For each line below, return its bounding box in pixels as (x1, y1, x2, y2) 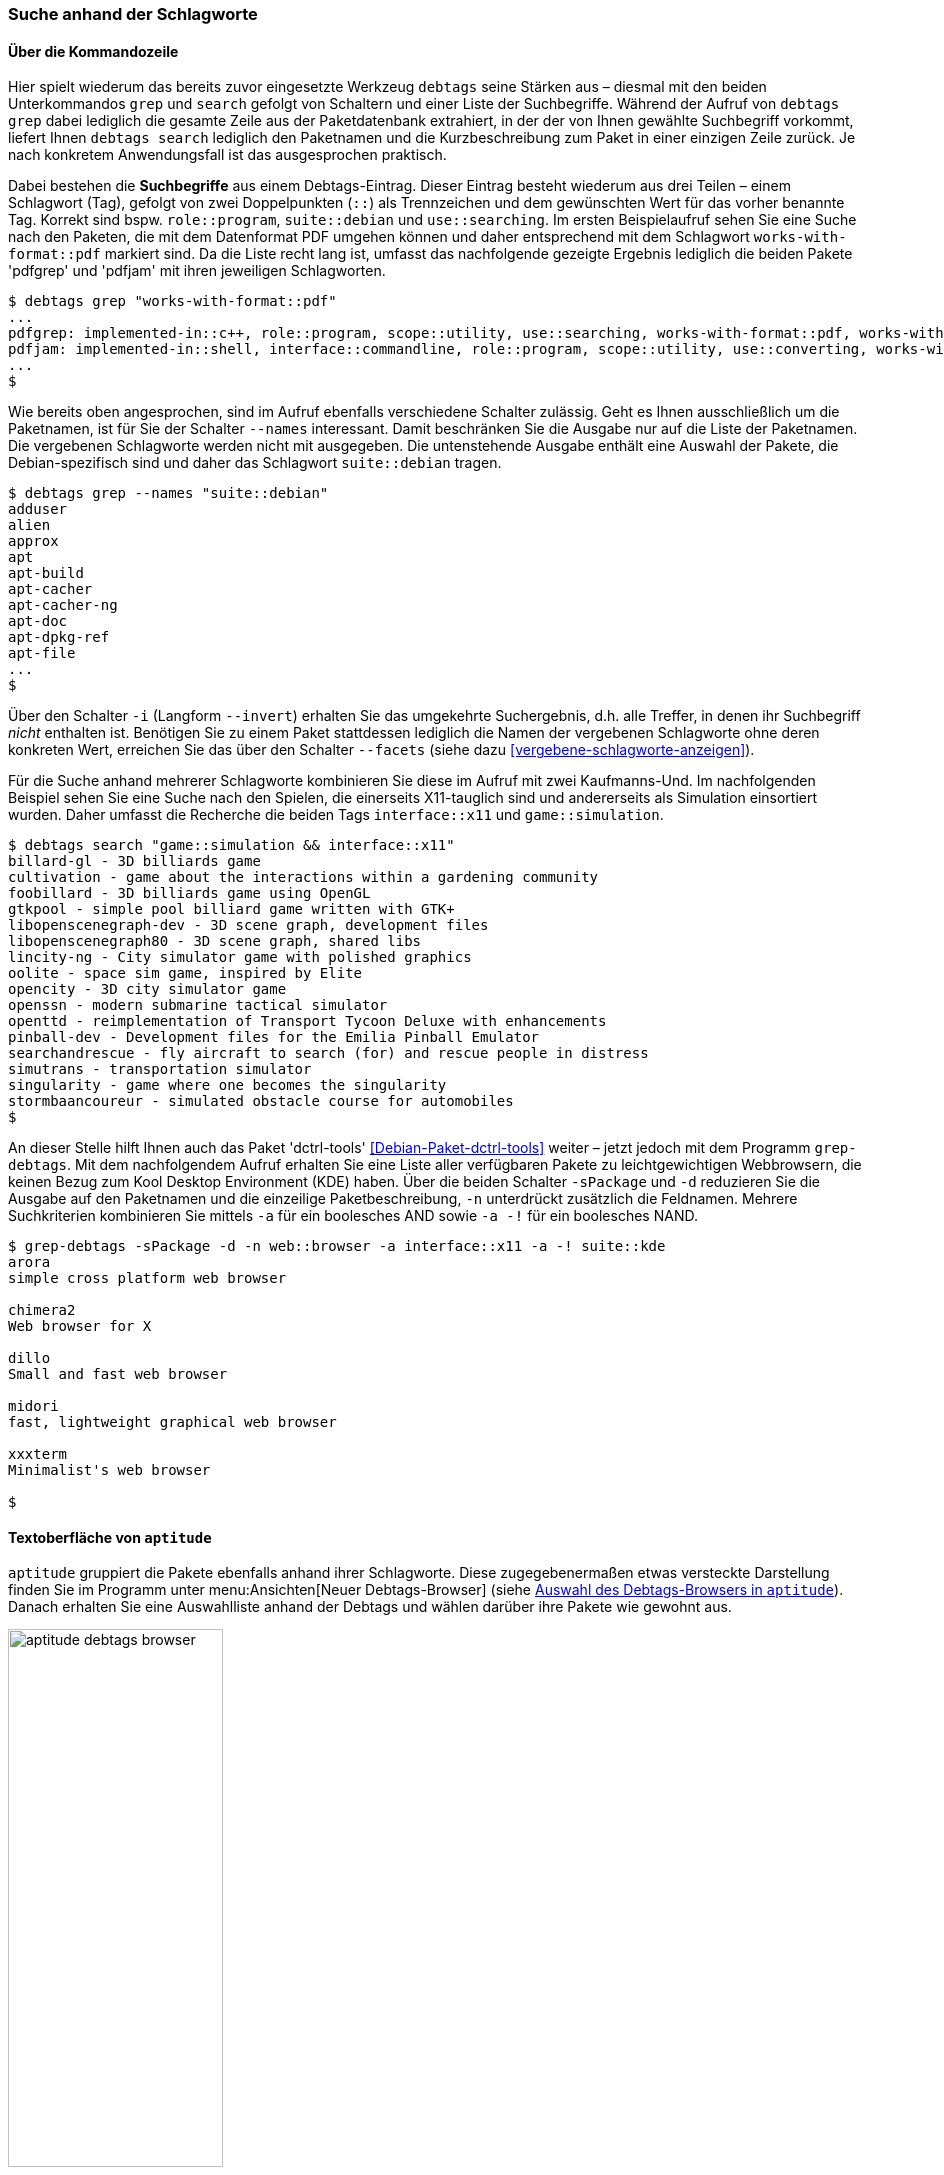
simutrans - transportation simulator (8, 1061, 312, 1078)
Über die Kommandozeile (8, 42, 179, 60)
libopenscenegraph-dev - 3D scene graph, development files (8, 917, 489, 934)
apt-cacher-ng (8, 597, 118, 614)
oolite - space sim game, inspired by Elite (8, 965, 363, 982)
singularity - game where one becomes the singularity (8, 1077, 447, 1094)
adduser (8, 501, 68, 518)
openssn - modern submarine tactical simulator (8, 997, 388, 1014)
